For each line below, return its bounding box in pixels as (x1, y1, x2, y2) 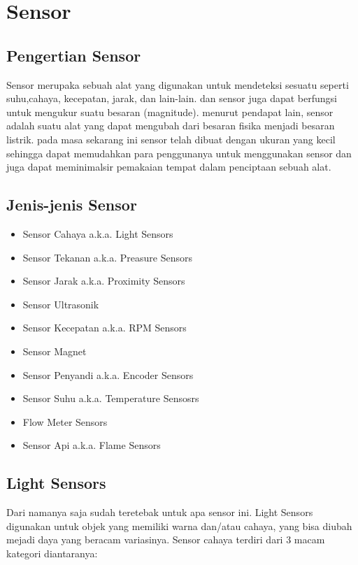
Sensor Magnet (22, 343, 87, 358)
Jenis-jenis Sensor (6, 194, 137, 215)
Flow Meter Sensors (22, 414, 108, 429)
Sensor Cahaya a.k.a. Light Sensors (22, 226, 173, 241)
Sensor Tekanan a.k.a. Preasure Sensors (22, 250, 192, 264)
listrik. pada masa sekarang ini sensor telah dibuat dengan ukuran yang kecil (6, 131, 336, 146)
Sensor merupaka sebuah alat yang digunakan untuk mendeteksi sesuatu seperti (6, 77, 349, 92)
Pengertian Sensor (6, 44, 141, 66)
